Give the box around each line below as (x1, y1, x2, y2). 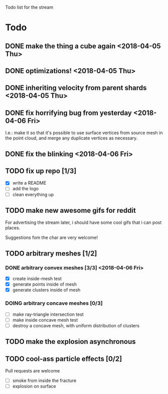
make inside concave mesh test (12, 317, 78, 323)
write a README (12, 180, 47, 186)
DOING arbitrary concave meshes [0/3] (5, 300, 103, 307)
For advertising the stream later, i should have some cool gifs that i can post (5, 219, 162, 225)
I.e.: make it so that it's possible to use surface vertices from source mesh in (5, 130, 163, 136)
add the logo (12, 186, 39, 192)
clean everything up (12, 191, 54, 197)
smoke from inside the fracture (12, 377, 77, 383)
